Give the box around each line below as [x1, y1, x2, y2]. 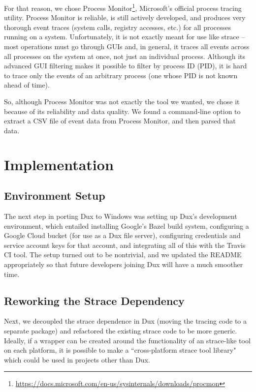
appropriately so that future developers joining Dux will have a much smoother [4, 259, 243, 269]
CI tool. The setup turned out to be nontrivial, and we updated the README [4, 249, 242, 260]
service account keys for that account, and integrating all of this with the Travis [4, 240, 246, 250]
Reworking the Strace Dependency [4, 293, 185, 308]
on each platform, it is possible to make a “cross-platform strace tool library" [4, 345, 236, 355]
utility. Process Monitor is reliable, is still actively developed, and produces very [4, 12, 246, 23]
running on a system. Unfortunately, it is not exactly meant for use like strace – [4, 31, 245, 42]
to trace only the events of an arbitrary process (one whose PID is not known [4, 70, 238, 80]
